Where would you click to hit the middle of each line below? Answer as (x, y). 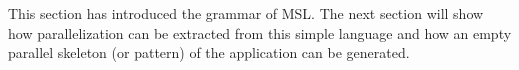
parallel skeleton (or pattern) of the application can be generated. (209, 52)
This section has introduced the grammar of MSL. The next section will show (246, 13)
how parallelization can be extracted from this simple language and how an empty (260, 32)
